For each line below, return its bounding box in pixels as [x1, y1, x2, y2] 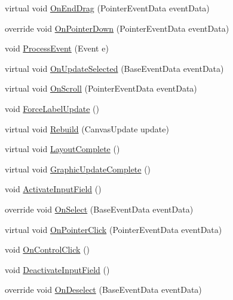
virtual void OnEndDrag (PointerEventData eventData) [5, 2, 210, 14]
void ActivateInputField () [5, 183, 102, 195]
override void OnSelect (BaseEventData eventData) [5, 202, 194, 215]
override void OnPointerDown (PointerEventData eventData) [5, 22, 229, 34]
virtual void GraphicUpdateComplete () [5, 162, 151, 175]
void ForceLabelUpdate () [5, 102, 99, 114]
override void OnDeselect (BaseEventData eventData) [5, 283, 202, 296]
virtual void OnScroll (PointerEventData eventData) [5, 82, 197, 95]
